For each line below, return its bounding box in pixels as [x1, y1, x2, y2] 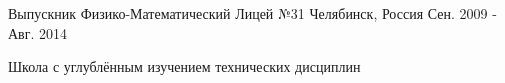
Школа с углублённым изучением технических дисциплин [8, 56, 361, 77]
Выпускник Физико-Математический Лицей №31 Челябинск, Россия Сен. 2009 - [8, 3, 497, 23]
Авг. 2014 [8, 22, 68, 43]
